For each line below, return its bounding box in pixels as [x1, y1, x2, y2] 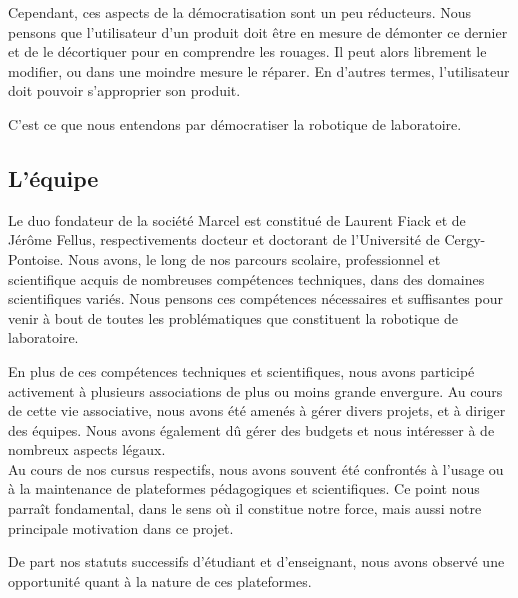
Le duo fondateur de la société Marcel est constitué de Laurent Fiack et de [8, 209, 466, 230]
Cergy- [444, 229, 486, 250]
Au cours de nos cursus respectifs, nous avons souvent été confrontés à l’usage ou [8, 458, 504, 479]
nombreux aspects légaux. [8, 439, 166, 460]
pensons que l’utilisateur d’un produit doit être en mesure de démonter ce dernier [8, 21, 508, 42]
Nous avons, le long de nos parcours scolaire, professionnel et [68, 248, 441, 269]
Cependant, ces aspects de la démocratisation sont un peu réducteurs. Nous [8, 2, 472, 22]
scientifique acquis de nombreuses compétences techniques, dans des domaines [8, 268, 485, 289]
